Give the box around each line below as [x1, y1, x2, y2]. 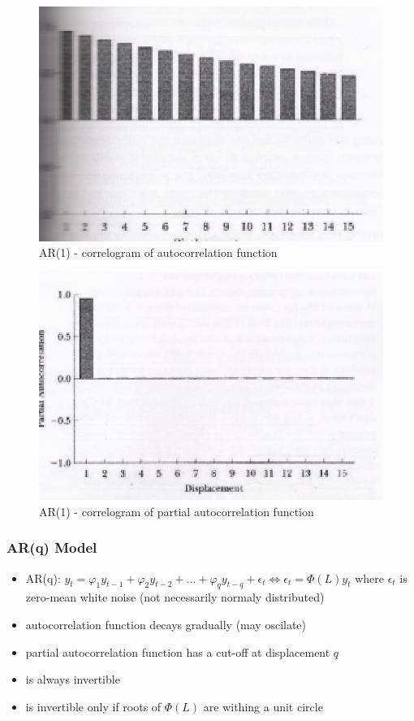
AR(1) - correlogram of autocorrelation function [39, 244, 278, 261]
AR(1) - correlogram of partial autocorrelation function [39, 502, 314, 519]
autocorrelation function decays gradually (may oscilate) [25, 615, 307, 632]
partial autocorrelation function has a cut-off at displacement [25, 643, 330, 660]
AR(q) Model [6, 537, 97, 558]
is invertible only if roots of [25, 697, 162, 714]
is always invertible [25, 671, 120, 688]
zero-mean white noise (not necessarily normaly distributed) [25, 589, 325, 606]
